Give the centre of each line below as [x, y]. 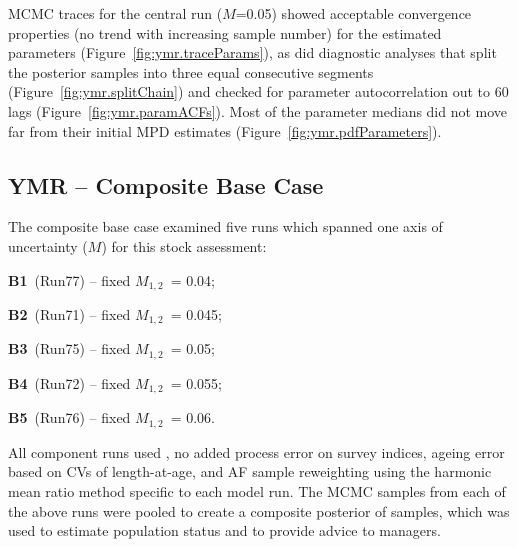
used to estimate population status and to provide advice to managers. [224, 530]
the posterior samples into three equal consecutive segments [191, 71]
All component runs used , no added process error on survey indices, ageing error [256, 451]
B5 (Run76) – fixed [69, 417]
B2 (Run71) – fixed [69, 314]
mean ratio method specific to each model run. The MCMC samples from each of [257, 491]
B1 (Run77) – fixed [69, 279]
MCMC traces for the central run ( [115, 13]
